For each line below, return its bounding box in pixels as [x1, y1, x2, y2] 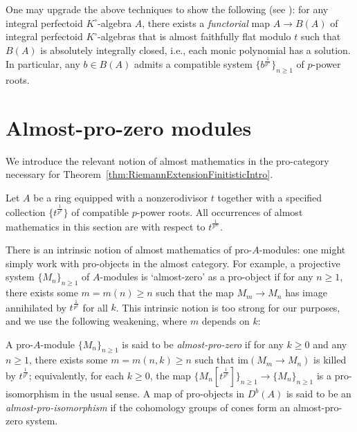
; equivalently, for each [28, 368, 125, 383]
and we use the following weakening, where [6, 314, 187, 328]
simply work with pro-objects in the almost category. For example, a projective [6, 255, 340, 270]
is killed [313, 352, 347, 367]
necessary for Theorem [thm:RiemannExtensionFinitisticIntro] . [6, 167, 273, 181]
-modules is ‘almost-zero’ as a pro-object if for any [100, 269, 313, 284]
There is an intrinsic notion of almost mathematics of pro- [6, 242, 253, 257]
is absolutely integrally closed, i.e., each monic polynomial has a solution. [40, 42, 351, 57]
